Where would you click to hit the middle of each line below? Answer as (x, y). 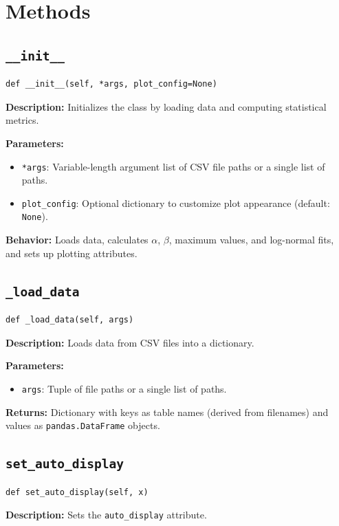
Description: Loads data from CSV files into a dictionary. (130, 342)
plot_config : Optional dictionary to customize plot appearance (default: (176, 202)
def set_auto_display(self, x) (77, 492)
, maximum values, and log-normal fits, (251, 240)
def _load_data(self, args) (70, 320)
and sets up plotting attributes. (72, 253)
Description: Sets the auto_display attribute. (106, 515)
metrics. (22, 120)
